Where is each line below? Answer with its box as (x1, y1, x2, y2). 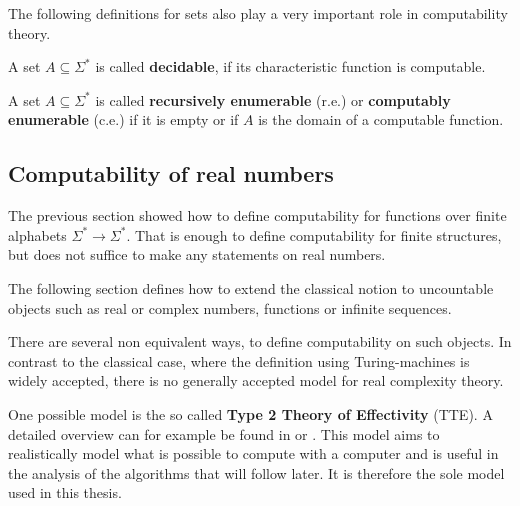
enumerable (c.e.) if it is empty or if (8, 109, 239, 130)
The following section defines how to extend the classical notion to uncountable (8, 277, 494, 298)
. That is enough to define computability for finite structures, (126, 224, 502, 245)
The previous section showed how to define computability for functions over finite (8, 205, 507, 226)
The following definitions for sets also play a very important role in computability (8, 3, 508, 23)
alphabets (8, 224, 67, 245)
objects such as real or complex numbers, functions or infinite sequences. (8, 297, 452, 318)
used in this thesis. (8, 482, 122, 503)
